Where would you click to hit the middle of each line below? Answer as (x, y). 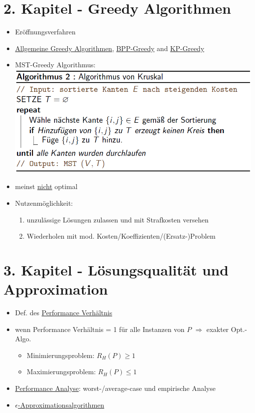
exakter (218, 329)
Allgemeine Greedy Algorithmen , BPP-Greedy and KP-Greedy (110, 48)
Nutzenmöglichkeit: (44, 203)
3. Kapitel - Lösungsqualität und (116, 269)
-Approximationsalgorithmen (61, 404)
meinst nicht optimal (46, 186)
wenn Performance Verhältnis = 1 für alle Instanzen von (100, 329)
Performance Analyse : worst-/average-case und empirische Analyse (115, 388)
